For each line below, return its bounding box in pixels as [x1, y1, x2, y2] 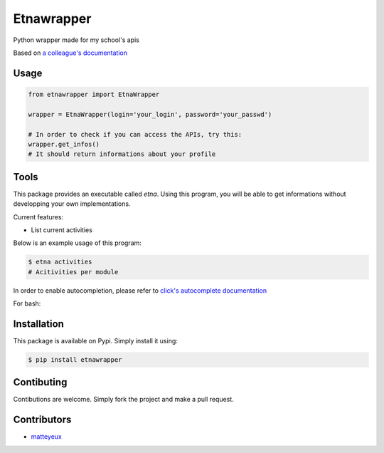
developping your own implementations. [13, 199, 131, 208]
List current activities [31, 225, 92, 234]
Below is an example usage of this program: [13, 239, 142, 247]
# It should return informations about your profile [28, 150, 216, 158]
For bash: [13, 299, 41, 308]
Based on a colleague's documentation [13, 48, 128, 57]
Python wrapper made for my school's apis [13, 36, 140, 44]
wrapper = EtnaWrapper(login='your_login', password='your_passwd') [28, 110, 272, 118]
